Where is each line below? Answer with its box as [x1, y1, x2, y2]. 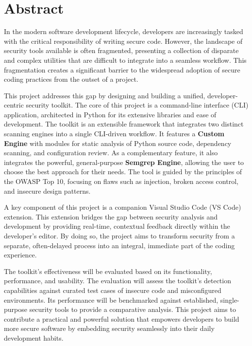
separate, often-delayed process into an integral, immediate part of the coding [4, 240, 235, 250]
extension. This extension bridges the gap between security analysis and [4, 211, 218, 221]
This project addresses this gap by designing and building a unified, [4, 90, 205, 100]
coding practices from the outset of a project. [4, 74, 138, 84]
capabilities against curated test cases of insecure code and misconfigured [4, 285, 221, 295]
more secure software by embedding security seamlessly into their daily [4, 323, 215, 333]
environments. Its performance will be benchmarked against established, [4, 294, 218, 305]
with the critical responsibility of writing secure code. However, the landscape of [4, 36, 243, 46]
